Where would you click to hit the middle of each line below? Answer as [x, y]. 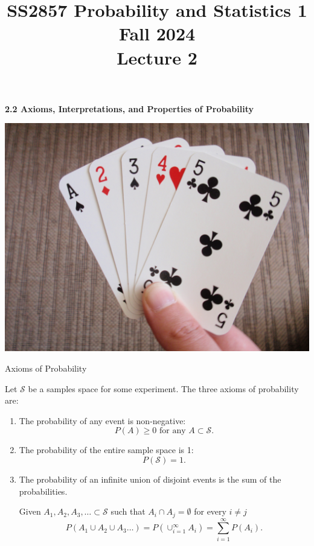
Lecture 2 [157, 57]
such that [128, 511]
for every [210, 511]
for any [173, 431]
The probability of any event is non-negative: [102, 420]
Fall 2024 [157, 33]
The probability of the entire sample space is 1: [106, 450]
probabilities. [43, 491]
